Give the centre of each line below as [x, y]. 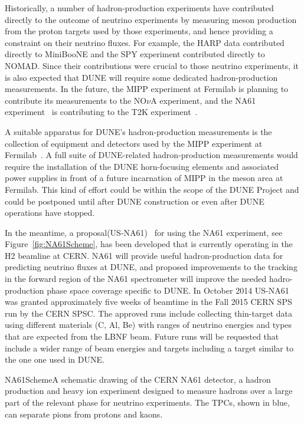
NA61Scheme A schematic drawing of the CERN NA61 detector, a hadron [138, 379]
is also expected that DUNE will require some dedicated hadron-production [141, 77]
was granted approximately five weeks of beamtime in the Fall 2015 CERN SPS [148, 302]
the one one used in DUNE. [55, 359]
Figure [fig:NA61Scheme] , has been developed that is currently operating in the [149, 244]
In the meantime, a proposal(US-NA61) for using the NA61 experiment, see [144, 232]
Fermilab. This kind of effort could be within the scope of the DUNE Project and [152, 189]
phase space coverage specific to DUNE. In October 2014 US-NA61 [168, 290]
